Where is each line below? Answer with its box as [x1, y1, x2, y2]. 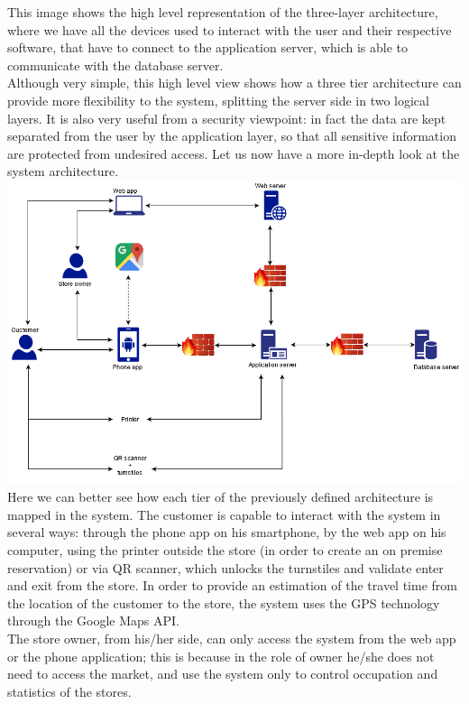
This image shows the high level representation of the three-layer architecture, [7, 3, 438, 21]
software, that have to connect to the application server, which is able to [7, 38, 409, 57]
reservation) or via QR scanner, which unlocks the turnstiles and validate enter [7, 558, 444, 577]
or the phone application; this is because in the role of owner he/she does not [7, 646, 435, 665]
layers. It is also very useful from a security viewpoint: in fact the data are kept [7, 108, 446, 127]
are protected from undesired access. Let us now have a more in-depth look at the [7, 144, 460, 162]
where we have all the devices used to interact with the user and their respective [7, 20, 452, 39]
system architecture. [7, 162, 119, 181]
